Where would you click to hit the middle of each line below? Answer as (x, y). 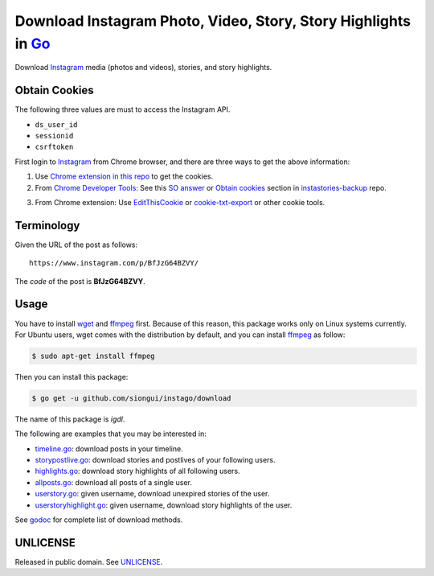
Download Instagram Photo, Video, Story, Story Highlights (213, 21)
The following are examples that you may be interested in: (111, 434)
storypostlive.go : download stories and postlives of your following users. (155, 460)
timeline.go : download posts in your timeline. (109, 448)
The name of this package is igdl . (70, 419)
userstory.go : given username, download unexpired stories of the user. (152, 494)
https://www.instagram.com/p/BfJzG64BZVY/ (114, 263)
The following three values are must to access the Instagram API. (123, 109)
